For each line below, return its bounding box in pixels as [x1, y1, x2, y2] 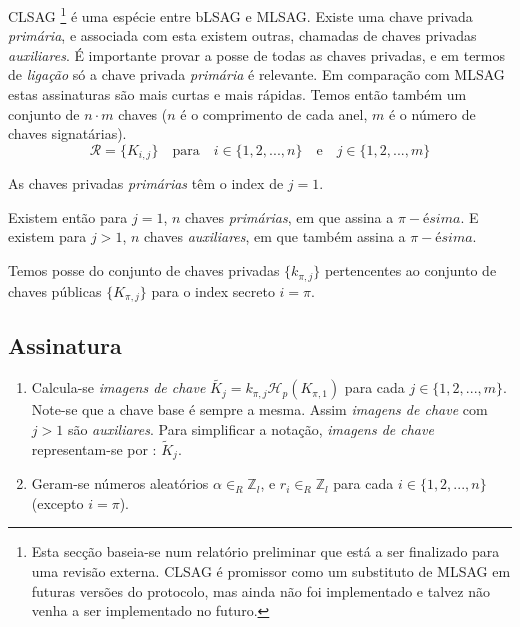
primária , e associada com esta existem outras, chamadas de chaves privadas [8, 25, 477, 46]
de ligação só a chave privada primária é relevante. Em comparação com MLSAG [8, 64, 505, 85]
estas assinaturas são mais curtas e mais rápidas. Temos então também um [8, 84, 467, 105]
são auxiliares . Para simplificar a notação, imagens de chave [67, 418, 434, 439]
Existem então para [8, 206, 128, 227]
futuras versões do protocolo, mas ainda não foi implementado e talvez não [31, 580, 490, 601]
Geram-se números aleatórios [31, 473, 209, 494]
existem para [8, 226, 87, 247]
